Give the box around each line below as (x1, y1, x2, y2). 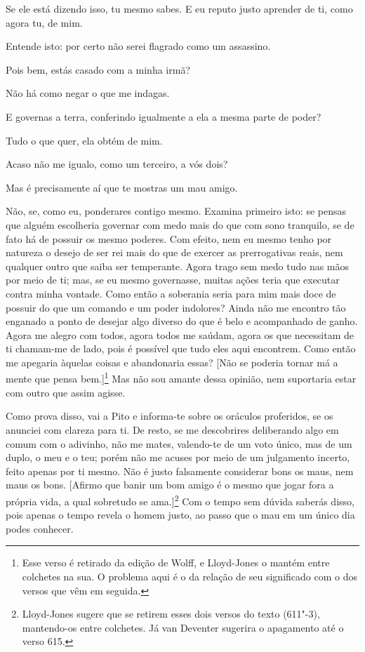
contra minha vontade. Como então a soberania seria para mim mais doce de (6, 286, 336, 300)
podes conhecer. (6, 521, 74, 535)
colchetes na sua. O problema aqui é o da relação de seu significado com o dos (22, 568, 357, 583)
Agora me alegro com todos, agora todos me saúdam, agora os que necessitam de (6, 327, 354, 342)
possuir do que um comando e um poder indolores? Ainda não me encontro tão (6, 300, 346, 314)
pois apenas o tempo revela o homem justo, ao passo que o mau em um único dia (6, 507, 355, 522)
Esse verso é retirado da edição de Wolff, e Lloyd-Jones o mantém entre (22, 555, 330, 570)
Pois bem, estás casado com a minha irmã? (6, 62, 190, 76)
